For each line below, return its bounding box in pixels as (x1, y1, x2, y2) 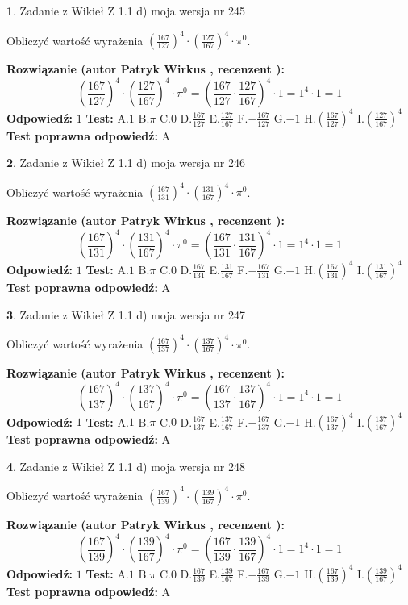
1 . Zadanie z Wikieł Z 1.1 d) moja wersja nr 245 (6, 2, 246, 19)
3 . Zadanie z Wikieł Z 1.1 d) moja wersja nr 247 (6, 306, 246, 323)
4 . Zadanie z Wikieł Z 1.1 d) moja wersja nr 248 (6, 457, 246, 474)
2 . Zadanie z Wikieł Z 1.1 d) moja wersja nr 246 (6, 154, 246, 171)
